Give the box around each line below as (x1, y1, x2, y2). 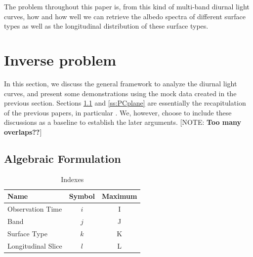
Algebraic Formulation (4, 150, 121, 166)
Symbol (69, 191, 95, 201)
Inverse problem (4, 49, 117, 70)
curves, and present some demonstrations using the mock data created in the (4, 88, 237, 98)
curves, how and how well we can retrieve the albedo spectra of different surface (4, 11, 246, 21)
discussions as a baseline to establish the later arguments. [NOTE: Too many (4, 117, 242, 127)
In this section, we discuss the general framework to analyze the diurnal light (4, 78, 237, 88)
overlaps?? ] (4, 126, 42, 137)
